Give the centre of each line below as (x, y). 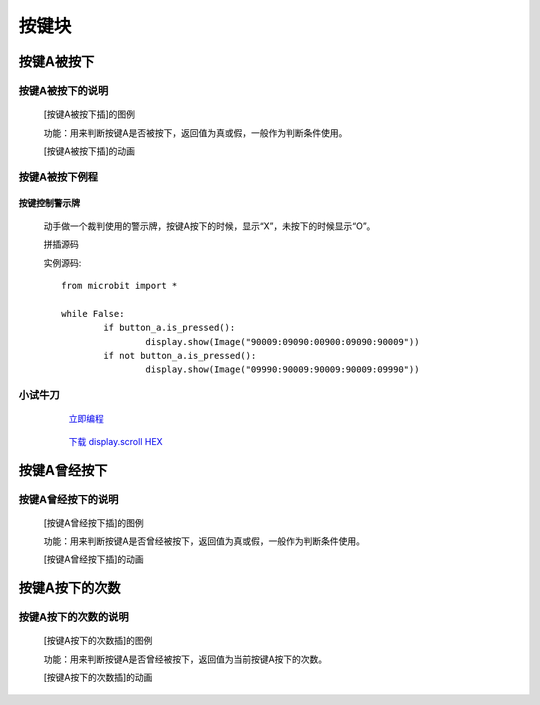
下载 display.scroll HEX (116, 441)
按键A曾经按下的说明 (68, 499)
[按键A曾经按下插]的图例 (93, 522)
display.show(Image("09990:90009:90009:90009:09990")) (282, 369)
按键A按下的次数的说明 (73, 617)
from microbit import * (119, 286)
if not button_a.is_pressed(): (180, 355)
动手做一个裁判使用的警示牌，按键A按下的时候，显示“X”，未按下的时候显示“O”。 (209, 226)
